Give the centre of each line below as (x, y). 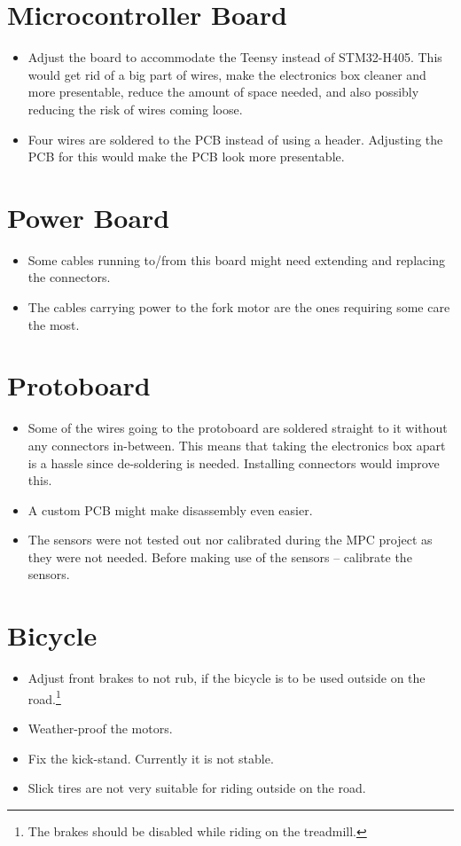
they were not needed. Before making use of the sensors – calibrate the (220, 556)
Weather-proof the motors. (100, 728)
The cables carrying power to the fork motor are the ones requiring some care (239, 307)
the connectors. (69, 277)
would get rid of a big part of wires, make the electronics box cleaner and (227, 74)
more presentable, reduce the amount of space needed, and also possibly (223, 92)
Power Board (89, 217)
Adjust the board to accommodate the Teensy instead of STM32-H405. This (235, 57)
